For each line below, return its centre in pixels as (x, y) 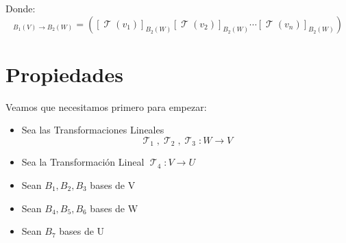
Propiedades (64, 74)
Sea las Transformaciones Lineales (93, 130)
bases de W (114, 208)
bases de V (113, 184)
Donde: (21, 8)
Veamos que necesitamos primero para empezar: (106, 106)
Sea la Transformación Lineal (83, 162)
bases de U (82, 231)
